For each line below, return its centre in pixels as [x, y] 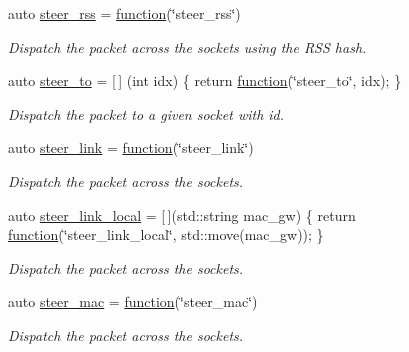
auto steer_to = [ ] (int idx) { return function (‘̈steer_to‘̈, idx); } [205, 80]
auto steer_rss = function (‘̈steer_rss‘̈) [124, 13]
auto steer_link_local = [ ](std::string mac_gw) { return [182, 214]
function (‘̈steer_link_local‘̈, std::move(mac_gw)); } [166, 234]
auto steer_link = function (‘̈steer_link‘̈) [131, 147]
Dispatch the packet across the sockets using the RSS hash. [187, 46]
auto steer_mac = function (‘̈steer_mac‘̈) [133, 301]
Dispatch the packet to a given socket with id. [146, 113]
